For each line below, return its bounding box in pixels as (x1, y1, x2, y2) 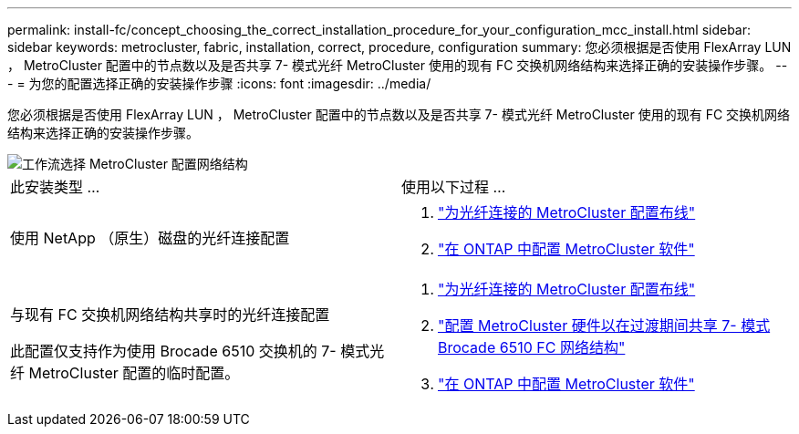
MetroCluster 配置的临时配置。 (28, 364, 240, 382)
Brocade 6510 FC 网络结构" (438, 338, 626, 356)
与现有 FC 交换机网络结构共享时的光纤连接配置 (10, 305, 330, 324)
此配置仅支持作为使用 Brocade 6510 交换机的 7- (10, 342, 337, 360)
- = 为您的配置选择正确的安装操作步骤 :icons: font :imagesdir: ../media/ (7, 76, 431, 91)
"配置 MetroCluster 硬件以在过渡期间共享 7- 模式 (438, 316, 771, 335)
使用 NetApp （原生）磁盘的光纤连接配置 (10, 229, 290, 247)
